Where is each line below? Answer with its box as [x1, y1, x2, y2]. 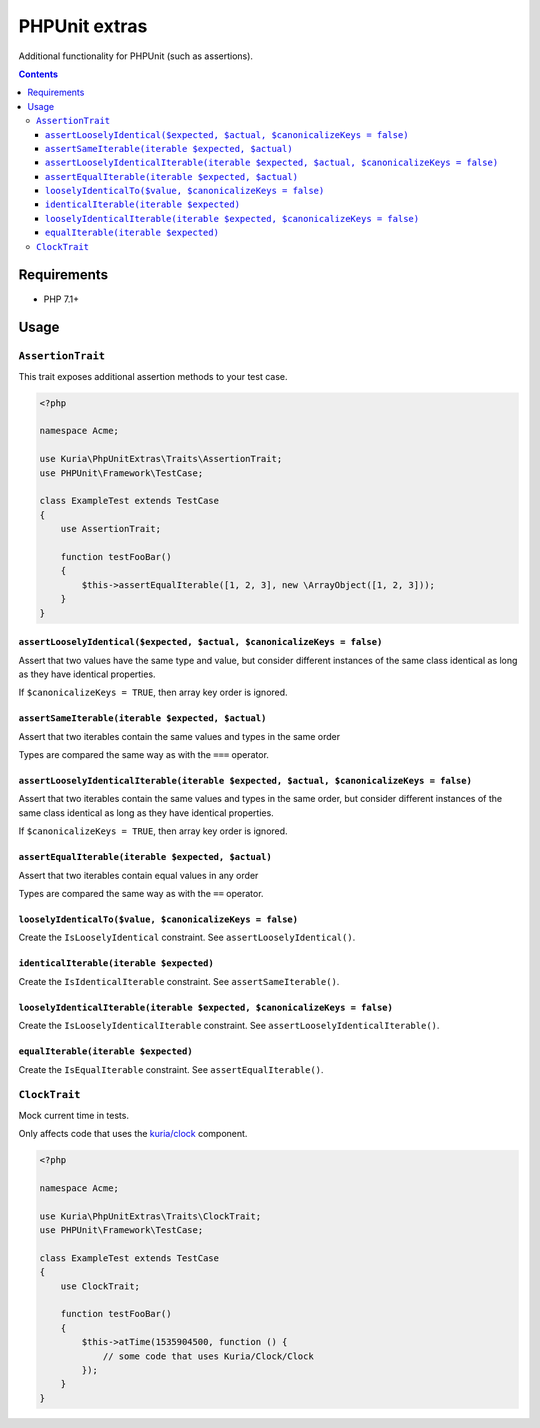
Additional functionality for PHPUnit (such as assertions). [18, 50, 254, 62]
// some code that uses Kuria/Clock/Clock [102, 1350, 314, 1362]
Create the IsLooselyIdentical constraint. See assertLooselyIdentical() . [18, 931, 356, 944]
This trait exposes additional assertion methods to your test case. [18, 370, 289, 382]
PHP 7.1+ [43, 293, 80, 305]
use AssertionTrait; [60, 523, 162, 535]
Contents [18, 68, 59, 80]
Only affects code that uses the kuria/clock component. [18, 1128, 248, 1140]
